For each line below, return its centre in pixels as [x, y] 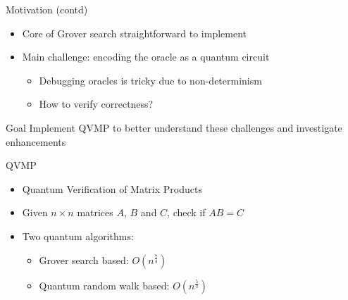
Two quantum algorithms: [78, 236]
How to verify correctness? [96, 104]
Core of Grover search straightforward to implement [135, 33]
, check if [186, 212]
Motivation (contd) [47, 9]
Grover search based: [84, 260]
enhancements [36, 141]
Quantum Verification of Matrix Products [112, 188]
